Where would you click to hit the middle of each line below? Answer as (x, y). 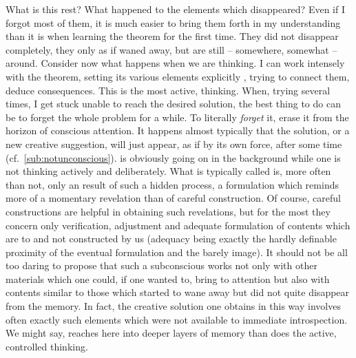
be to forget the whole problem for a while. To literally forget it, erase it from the (177, 117)
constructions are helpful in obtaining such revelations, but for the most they (168, 211)
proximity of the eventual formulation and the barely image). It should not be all (177, 252)
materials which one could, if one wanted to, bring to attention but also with (168, 278)
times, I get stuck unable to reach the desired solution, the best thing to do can (173, 104)
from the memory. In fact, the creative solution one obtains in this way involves (173, 306)
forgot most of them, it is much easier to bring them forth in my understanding (173, 22)
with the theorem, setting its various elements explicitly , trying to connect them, (178, 76)
